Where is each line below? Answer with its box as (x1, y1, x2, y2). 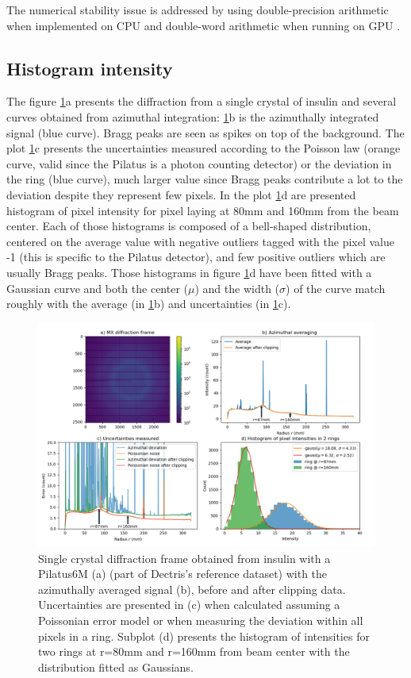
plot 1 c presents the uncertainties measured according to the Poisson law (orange (6, 140, 401, 156)
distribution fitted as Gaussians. (38, 658, 194, 675)
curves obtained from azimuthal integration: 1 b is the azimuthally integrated (6, 108, 379, 125)
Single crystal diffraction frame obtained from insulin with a (38, 549, 331, 566)
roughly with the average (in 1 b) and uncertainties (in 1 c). (6, 295, 291, 312)
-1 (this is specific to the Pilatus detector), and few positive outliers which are (6, 248, 386, 265)
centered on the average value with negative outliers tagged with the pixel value (6, 233, 394, 249)
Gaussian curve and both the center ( (6, 279, 188, 296)
